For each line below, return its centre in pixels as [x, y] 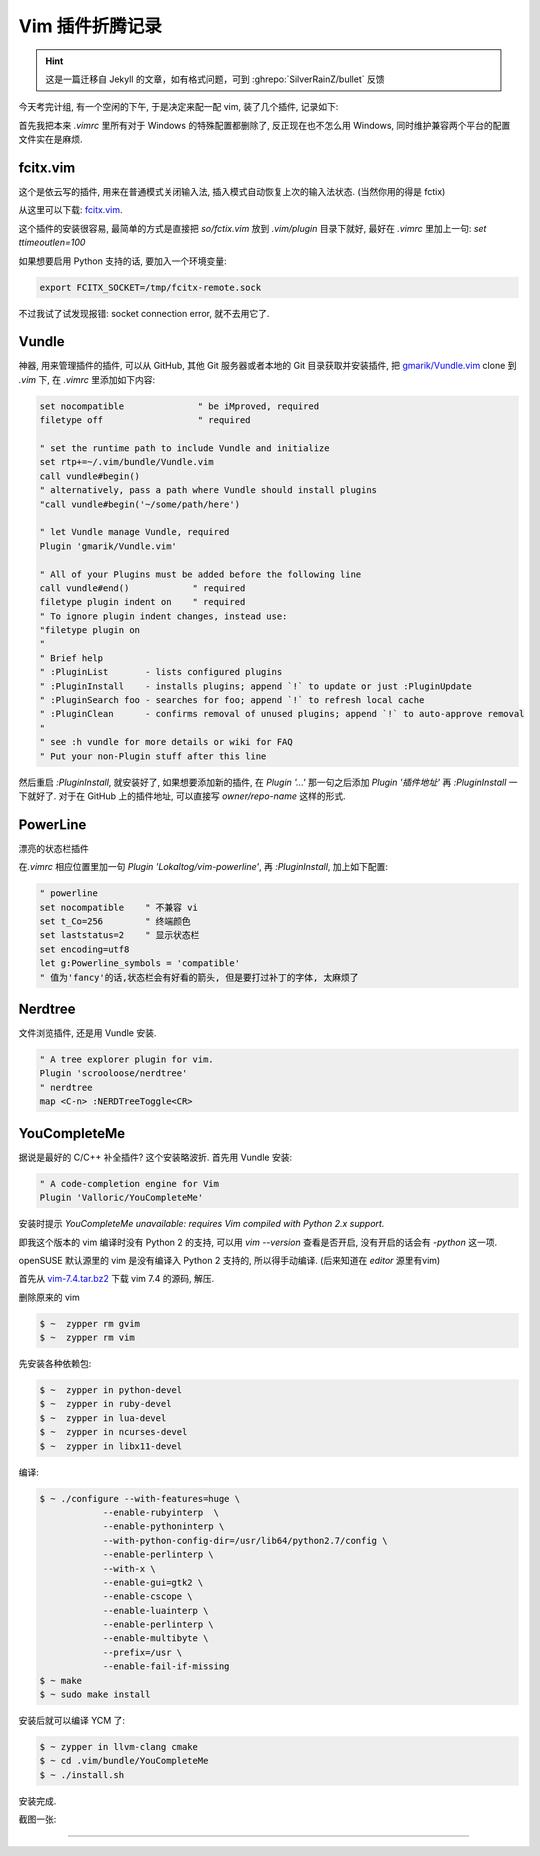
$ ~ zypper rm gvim [89, 1323]
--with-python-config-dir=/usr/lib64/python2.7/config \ [245, 1540]
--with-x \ [129, 1568]
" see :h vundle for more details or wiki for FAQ [166, 742]
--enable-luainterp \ [155, 1610]
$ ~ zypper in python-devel [111, 1390]
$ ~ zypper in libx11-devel [111, 1446]
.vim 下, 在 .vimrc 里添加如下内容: [87, 379]
